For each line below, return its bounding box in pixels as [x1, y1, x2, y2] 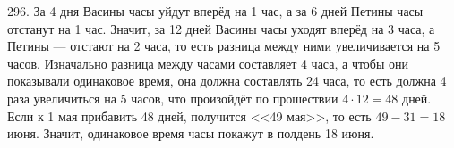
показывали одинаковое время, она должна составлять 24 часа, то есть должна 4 [7, 71, 447, 90]
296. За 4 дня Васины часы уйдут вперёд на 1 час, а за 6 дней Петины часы [7, 2, 424, 20]
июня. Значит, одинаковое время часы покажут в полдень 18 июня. [7, 124, 374, 143]
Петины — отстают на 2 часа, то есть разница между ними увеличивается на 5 [7, 37, 441, 55]
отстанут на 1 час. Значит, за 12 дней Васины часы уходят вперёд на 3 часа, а [7, 19, 435, 37]
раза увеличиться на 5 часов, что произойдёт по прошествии [7, 88, 338, 107]
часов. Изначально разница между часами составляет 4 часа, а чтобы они [7, 53, 409, 72]
